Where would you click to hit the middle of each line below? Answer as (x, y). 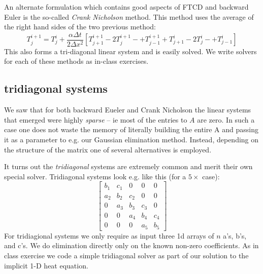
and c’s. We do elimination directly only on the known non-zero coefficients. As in (131, 245)
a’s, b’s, (235, 235)
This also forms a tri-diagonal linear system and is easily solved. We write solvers (130, 51)
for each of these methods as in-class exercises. (76, 61)
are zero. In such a (226, 119)
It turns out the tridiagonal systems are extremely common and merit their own (128, 166)
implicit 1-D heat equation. (46, 265)
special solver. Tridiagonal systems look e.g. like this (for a (95, 176)
